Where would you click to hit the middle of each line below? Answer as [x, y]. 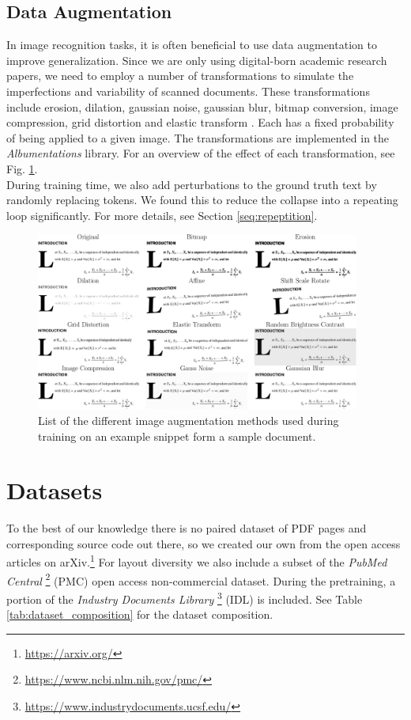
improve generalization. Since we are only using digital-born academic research [197, 60]
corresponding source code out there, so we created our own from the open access [204, 543]
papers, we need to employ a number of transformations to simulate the [180, 76]
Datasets [55, 490]
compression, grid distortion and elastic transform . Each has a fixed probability [200, 122]
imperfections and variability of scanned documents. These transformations [188, 91]
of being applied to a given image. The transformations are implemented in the [198, 137]
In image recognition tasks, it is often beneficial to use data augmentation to [192, 45]
